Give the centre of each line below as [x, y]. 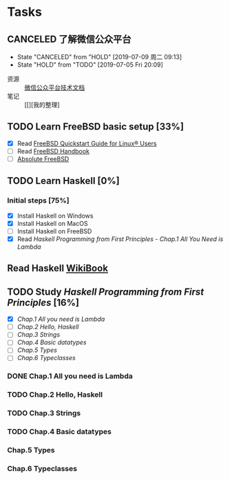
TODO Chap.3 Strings [44, 413]
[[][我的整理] [42, 105]
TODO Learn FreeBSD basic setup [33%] [96, 127]
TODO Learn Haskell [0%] [63, 181]
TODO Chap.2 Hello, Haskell [55, 395]
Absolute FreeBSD [43, 158]
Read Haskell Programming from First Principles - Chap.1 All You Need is [120, 239]
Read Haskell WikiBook [58, 268]
